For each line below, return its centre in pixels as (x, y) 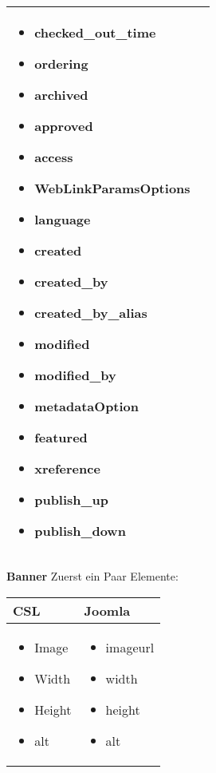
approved (64, 126)
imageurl (130, 647)
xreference (67, 468)
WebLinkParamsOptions (112, 188)
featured (61, 437)
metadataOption (87, 406)
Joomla (107, 610)
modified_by (75, 375)
